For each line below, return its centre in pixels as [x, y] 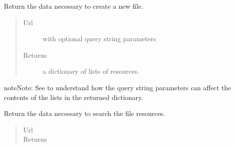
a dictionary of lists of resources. [91, 71]
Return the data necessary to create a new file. [74, 6]
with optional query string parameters [99, 39]
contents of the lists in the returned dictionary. [74, 97]
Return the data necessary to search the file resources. [85, 113]
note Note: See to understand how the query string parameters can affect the [117, 87]
